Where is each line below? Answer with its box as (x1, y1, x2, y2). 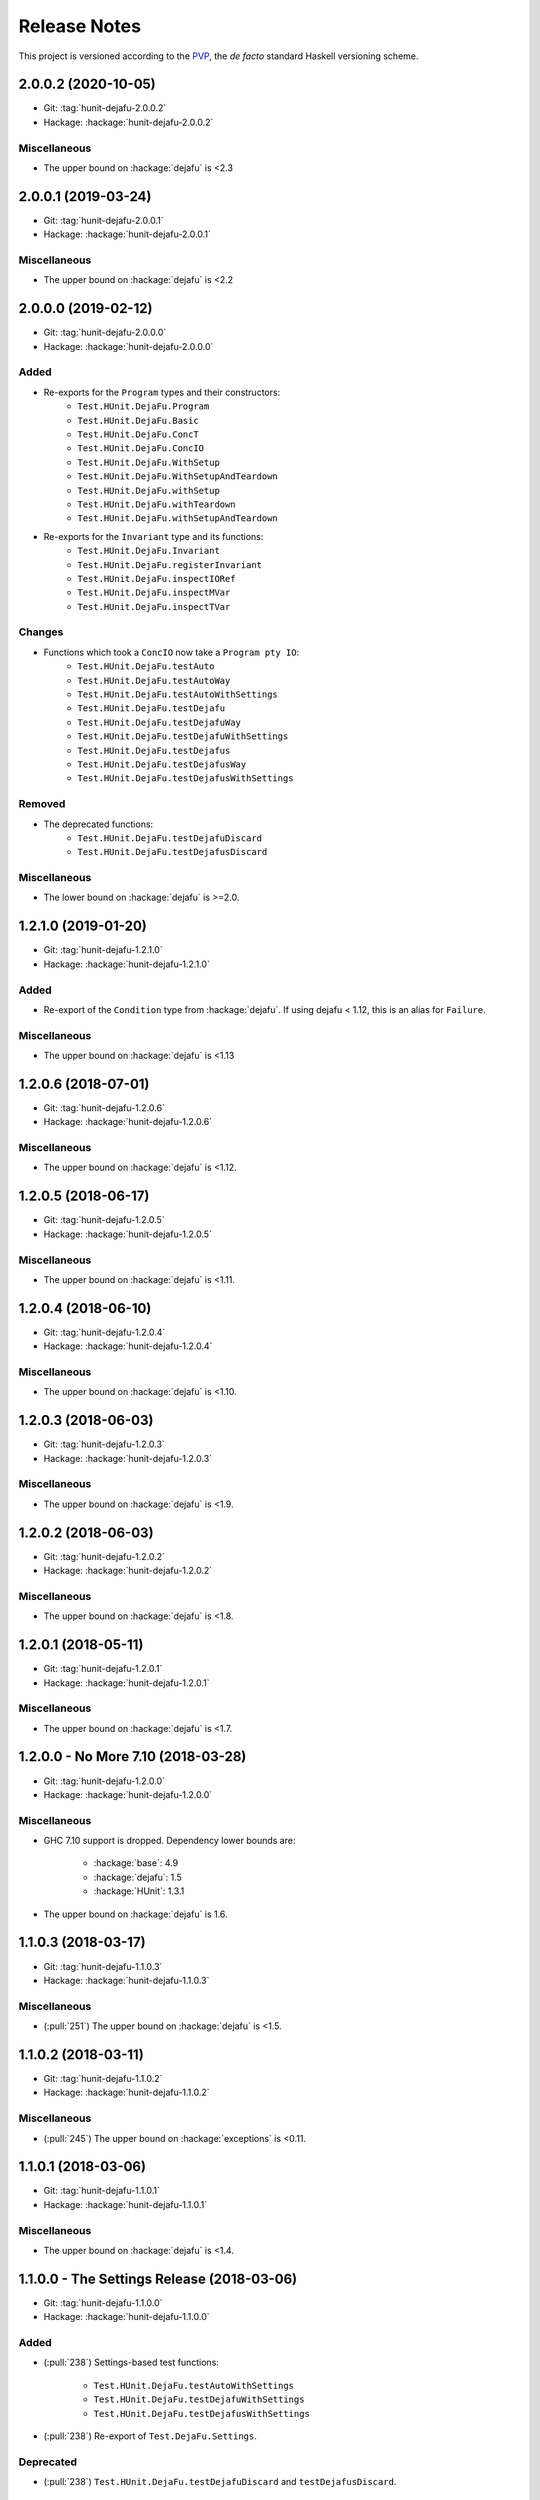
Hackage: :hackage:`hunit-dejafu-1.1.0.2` (43, 2086, 210, 2099)
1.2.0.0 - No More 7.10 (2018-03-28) (18, 1748, 247, 1765)
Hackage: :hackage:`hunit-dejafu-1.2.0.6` (43, 1116, 213, 1128)
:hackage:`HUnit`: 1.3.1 (93, 1885, 185, 1897)
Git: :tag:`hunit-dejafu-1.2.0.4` (43, 1326, 166, 1338)
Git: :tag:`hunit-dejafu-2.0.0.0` (43, 326, 167, 339)
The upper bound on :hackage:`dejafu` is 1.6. (43, 1908, 229, 1920)
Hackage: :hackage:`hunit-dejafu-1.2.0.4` (43, 1340, 213, 1352)
